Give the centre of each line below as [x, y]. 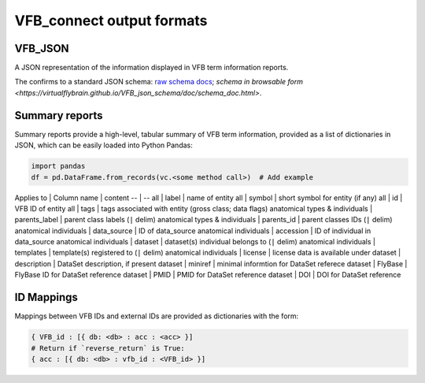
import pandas [58, 166]
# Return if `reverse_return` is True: [108, 348]
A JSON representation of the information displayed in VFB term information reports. [152, 68]
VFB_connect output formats [111, 20]
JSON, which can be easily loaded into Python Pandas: [103, 145]
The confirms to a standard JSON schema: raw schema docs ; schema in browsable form [159, 82]
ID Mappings [46, 297]
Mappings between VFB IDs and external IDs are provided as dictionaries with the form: [157, 316]
